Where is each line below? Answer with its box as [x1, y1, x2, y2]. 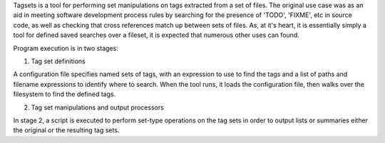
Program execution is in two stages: [13, 43, 119, 53]
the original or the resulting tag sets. [13, 126, 120, 134]
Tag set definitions [31, 57, 86, 65]
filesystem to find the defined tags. [13, 90, 116, 99]
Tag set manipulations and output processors [31, 103, 164, 112]
